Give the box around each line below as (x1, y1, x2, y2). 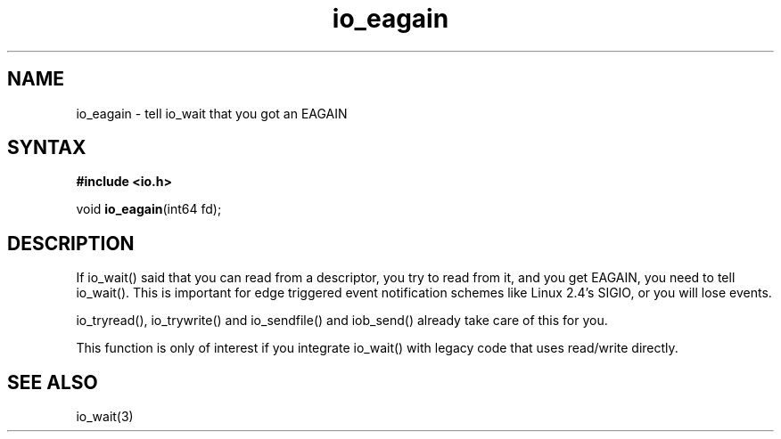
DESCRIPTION (7, 232, 135, 255)
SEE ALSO (7, 370, 98, 394)
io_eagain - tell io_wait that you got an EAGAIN (76, 105, 348, 121)
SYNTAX (7, 136, 86, 159)
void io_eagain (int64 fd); (76, 201, 222, 217)
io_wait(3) (76, 409, 134, 425)
